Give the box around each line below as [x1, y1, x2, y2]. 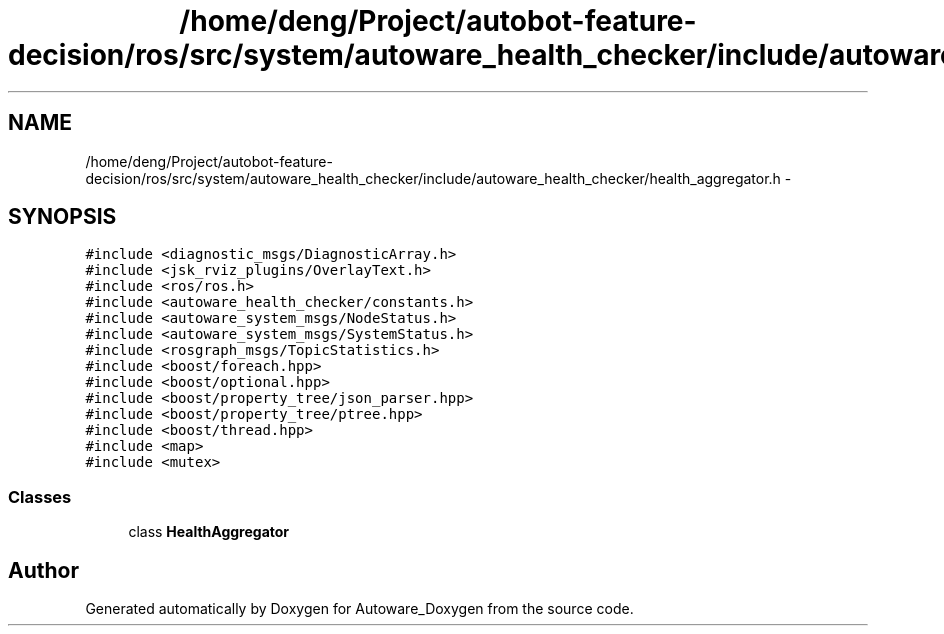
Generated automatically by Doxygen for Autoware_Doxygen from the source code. [85, 600, 634, 618]
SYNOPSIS [8, 204, 117, 230]
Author [8, 557, 79, 583]
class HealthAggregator [128, 523, 290, 541]
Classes [8, 486, 72, 507]
